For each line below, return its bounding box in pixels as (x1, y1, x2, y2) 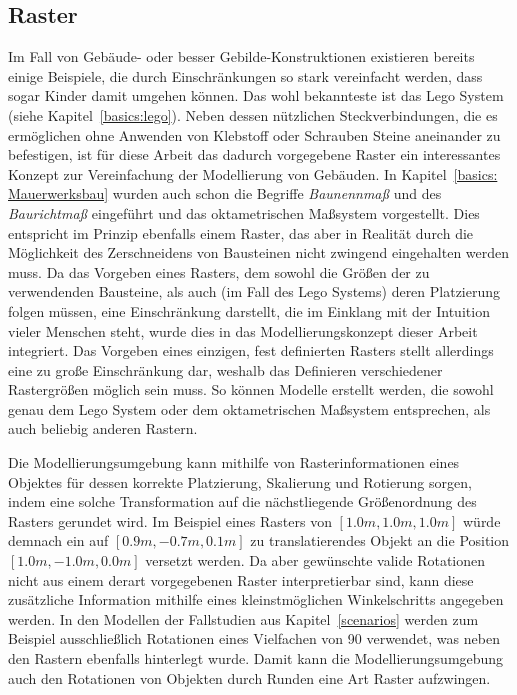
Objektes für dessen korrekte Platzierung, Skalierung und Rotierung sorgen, (8, 471, 472, 492)
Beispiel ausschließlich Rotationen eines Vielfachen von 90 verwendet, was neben (8, 628, 500, 649)
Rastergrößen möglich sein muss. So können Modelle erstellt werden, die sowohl (8, 379, 494, 400)
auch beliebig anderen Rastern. (8, 418, 198, 439)
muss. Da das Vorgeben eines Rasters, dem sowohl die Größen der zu (8, 261, 430, 282)
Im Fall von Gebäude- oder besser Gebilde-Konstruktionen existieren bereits (8, 46, 475, 67)
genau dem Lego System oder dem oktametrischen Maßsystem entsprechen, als (8, 398, 491, 419)
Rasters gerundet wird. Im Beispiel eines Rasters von (8, 510, 332, 531)
